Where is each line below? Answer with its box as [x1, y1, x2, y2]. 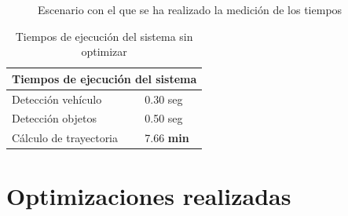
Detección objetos [12, 110, 97, 126]
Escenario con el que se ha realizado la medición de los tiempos [38, 2, 343, 17]
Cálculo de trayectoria [12, 130, 119, 146]
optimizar [81, 43, 127, 60]
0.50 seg [145, 110, 183, 126]
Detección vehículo [12, 90, 102, 107]
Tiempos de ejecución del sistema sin [15, 27, 193, 44]
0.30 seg [145, 90, 183, 107]
